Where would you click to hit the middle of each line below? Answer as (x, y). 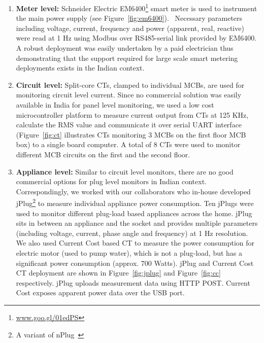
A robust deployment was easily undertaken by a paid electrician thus (125, 48)
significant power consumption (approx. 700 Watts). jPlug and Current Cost (135, 263)
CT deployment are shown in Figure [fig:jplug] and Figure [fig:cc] (118, 273)
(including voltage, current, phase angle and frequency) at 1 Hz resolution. (132, 233)
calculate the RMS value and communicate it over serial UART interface (129, 125)
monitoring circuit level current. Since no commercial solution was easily (129, 95)
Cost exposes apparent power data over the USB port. (100, 293)
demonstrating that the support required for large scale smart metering (127, 58)
